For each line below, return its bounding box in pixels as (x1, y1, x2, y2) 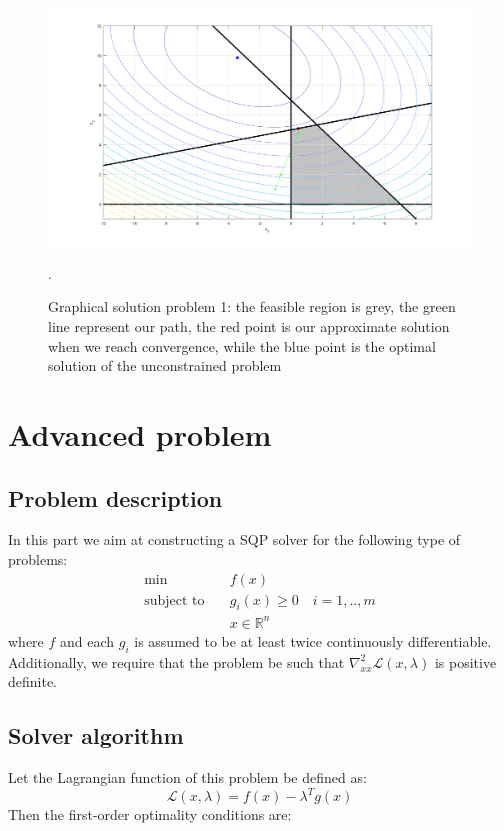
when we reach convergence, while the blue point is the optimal (48, 335, 436, 356)
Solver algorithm (8, 720, 184, 751)
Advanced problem (8, 414, 272, 454)
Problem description (8, 482, 223, 513)
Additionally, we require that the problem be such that (8, 651, 345, 672)
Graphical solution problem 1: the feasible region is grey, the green (48, 296, 456, 317)
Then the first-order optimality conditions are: (8, 804, 292, 825)
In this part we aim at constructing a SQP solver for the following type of (8, 529, 461, 550)
